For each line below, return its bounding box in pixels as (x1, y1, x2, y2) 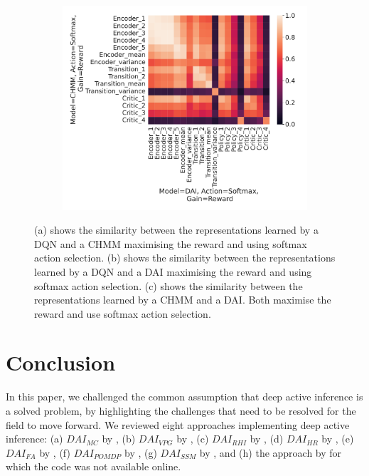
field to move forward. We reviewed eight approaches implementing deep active (6, 417, 350, 432)
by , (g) (124, 445, 157, 460)
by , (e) (321, 431, 354, 446)
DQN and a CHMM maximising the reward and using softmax (34, 236, 307, 251)
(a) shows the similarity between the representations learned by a (34, 222, 319, 237)
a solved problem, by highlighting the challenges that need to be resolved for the (6, 403, 356, 418)
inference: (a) (6, 431, 63, 446)
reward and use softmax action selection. (34, 306, 211, 321)
